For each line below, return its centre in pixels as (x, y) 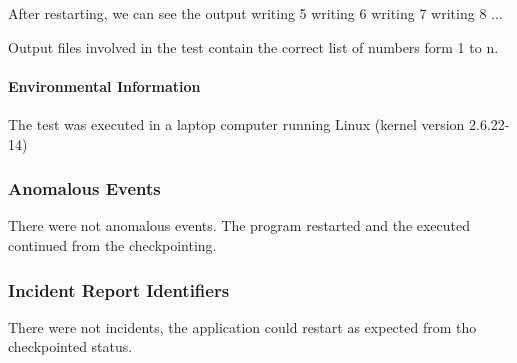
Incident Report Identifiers (119, 289)
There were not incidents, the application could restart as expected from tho (242, 326)
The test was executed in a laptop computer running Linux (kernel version (236, 123)
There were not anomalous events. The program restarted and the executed (239, 225)
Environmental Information (104, 85)
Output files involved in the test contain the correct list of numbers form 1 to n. (253, 46)
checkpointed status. (70, 346)
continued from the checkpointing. (112, 244)
